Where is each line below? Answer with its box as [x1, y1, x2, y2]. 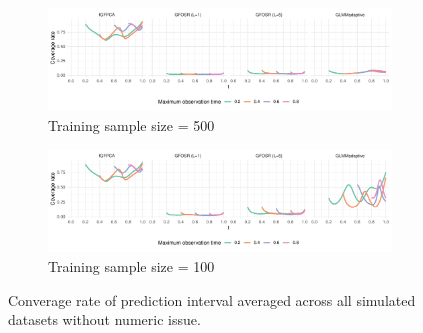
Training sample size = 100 [48, 256, 215, 277]
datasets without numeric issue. [8, 309, 201, 330]
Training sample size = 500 [48, 114, 215, 135]
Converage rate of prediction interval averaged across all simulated [8, 289, 416, 310]
